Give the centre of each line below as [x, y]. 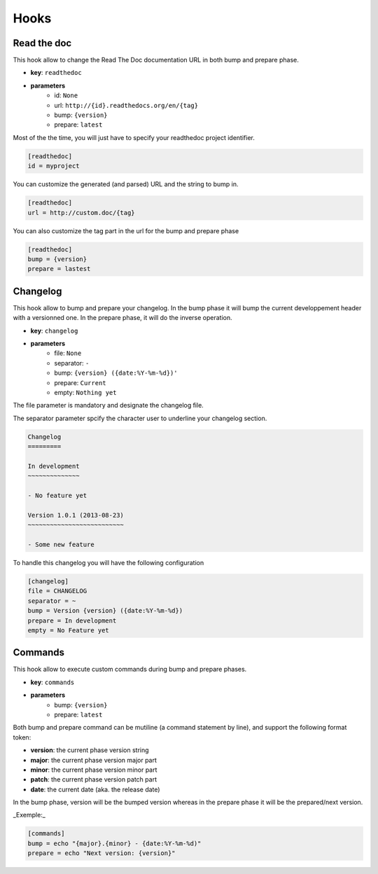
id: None [66, 95]
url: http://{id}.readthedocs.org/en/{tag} [126, 105]
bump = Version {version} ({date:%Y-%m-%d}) [105, 611]
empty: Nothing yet [85, 392]
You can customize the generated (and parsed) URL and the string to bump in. [126, 184]
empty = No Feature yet [69, 630]
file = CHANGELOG [57, 591]
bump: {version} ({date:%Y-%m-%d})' [116, 373]
